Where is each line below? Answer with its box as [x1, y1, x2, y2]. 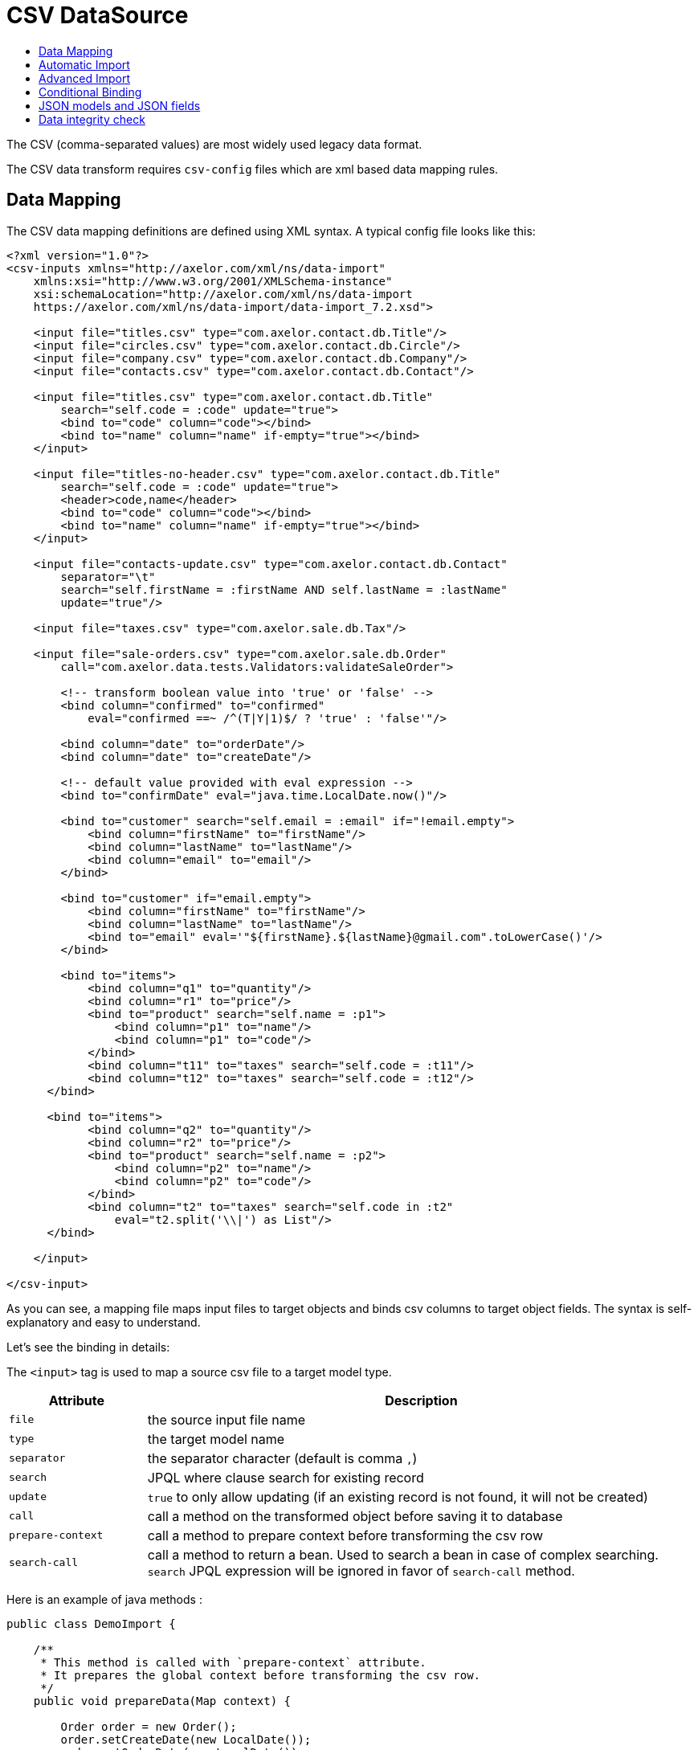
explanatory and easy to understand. [6, 1315, 201, 1329]
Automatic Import [39, 57, 130, 72]
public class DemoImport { [6, 1617, 176, 1630]
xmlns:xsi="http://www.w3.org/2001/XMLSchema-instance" [33, 274, 393, 288]
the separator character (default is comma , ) [147, 1449, 418, 1466]
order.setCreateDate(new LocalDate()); [60, 1732, 312, 1746]
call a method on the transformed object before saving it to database [147, 1507, 563, 1524]
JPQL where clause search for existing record [147, 1469, 424, 1486]
